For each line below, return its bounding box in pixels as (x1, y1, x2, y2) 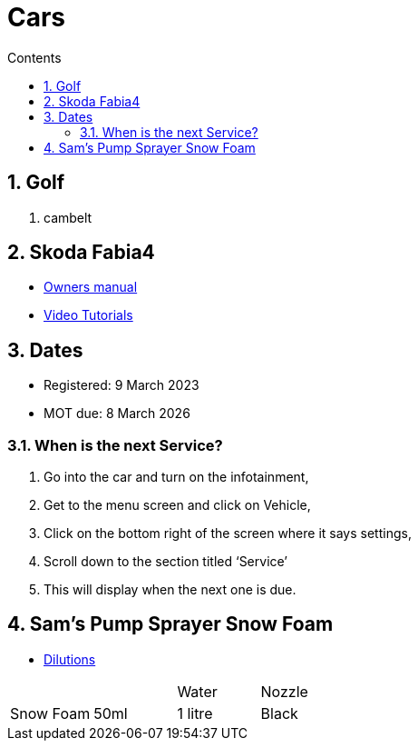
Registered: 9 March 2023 (44, 377, 199, 394)
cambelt (44, 209, 92, 225)
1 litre (177, 703, 213, 723)
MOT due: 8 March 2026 (44, 405, 190, 422)
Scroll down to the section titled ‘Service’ (44, 554, 287, 570)
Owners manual (44, 279, 138, 295)
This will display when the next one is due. (44, 582, 296, 598)
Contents (7, 49, 62, 65)
